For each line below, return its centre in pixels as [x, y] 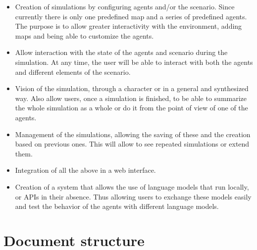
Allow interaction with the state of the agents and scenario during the [121, 52]
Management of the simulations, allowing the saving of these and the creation [133, 134]
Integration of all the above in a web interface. [85, 170]
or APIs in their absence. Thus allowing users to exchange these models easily [133, 196]
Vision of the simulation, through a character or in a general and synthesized [132, 88]
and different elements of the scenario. [73, 72]
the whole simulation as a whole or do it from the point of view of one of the [131, 108]
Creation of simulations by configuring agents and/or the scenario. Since [125, 6]
